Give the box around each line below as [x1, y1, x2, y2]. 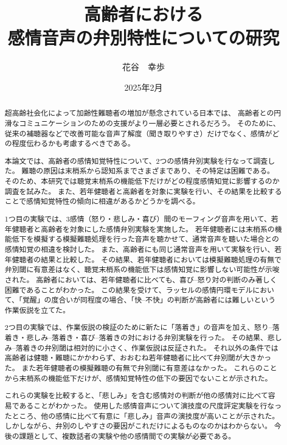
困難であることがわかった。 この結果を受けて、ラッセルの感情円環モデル [4, 284, 253, 295]
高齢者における [83, 1, 203, 26]
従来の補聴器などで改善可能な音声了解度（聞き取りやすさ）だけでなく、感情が [4, 128, 272, 138]
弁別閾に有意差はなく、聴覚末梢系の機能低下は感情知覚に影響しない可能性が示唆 [4, 264, 280, 275]
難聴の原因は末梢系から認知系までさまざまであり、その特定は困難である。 [21, 166, 274, 176]
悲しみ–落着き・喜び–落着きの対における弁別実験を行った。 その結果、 [26, 332, 268, 343]
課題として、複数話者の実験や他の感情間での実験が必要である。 [19, 430, 236, 441]
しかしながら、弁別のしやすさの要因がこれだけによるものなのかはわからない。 [4, 421, 272, 431]
